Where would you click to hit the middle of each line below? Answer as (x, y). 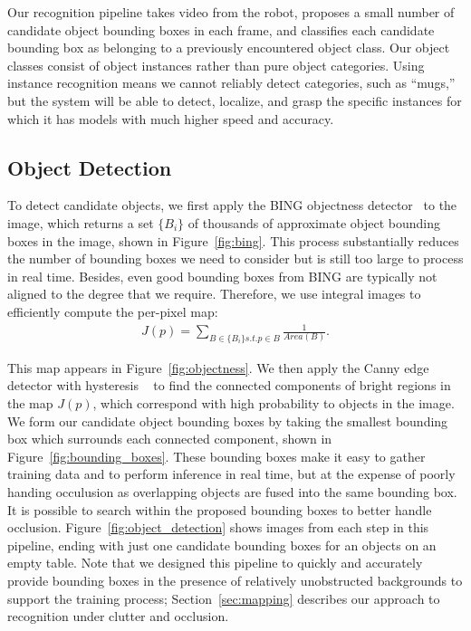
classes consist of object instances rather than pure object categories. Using (216, 65)
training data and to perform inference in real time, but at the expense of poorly (231, 474)
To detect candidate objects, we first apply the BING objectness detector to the (232, 205)
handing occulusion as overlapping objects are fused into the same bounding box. (232, 492)
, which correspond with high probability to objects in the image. (274, 403)
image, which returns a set (81, 222)
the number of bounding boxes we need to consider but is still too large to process (235, 258)
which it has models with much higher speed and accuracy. (171, 118)
